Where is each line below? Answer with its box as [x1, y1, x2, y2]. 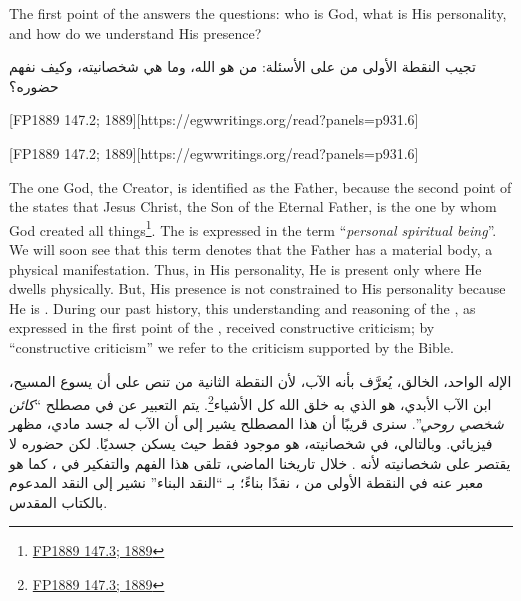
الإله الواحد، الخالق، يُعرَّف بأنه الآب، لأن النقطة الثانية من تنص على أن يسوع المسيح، [9, 370, 512, 391]
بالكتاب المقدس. [9, 491, 108, 512]
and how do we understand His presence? [9, 22, 262, 43]
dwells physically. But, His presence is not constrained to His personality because [9, 278, 506, 299]
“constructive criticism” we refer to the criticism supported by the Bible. [9, 336, 454, 357]
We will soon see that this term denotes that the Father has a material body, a [9, 239, 493, 259]
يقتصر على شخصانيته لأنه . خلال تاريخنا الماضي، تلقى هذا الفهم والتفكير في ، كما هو [9, 452, 511, 473]
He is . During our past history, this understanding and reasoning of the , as [9, 297, 476, 318]
